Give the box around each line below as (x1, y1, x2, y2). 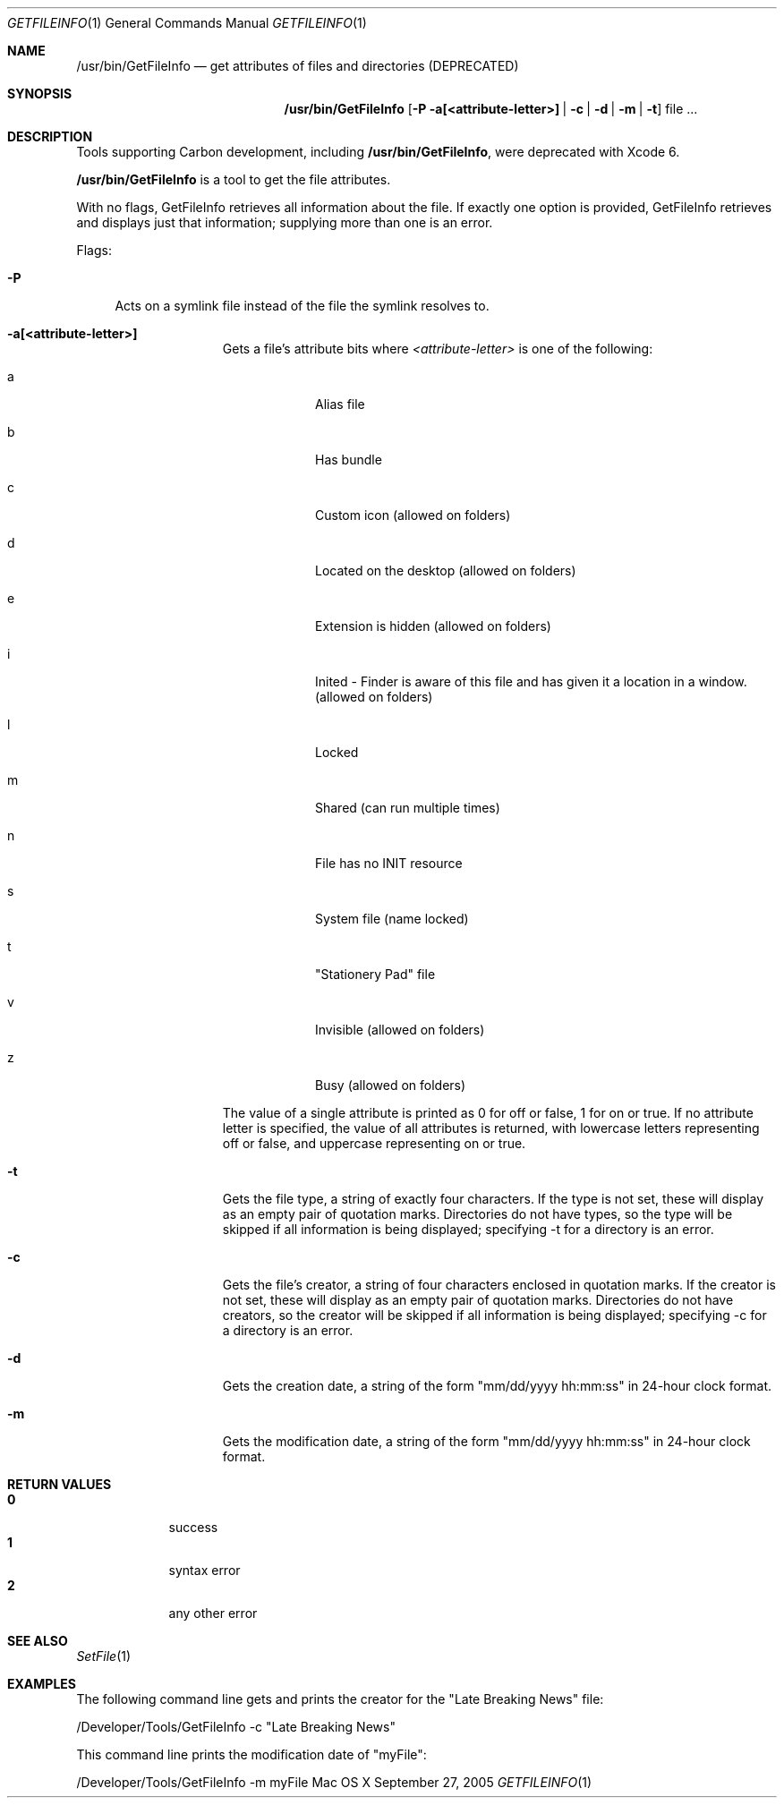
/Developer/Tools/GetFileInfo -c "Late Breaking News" (76, 1719, 396, 1734)
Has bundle (315, 452, 382, 467)
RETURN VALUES (7, 1477, 112, 1492)
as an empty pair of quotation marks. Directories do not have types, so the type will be (222, 1206, 733, 1222)
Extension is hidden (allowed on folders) (315, 618, 551, 634)
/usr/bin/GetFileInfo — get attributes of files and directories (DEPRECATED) (76, 58, 519, 73)
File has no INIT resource (315, 856, 463, 871)
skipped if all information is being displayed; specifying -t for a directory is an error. (222, 1222, 714, 1237)
